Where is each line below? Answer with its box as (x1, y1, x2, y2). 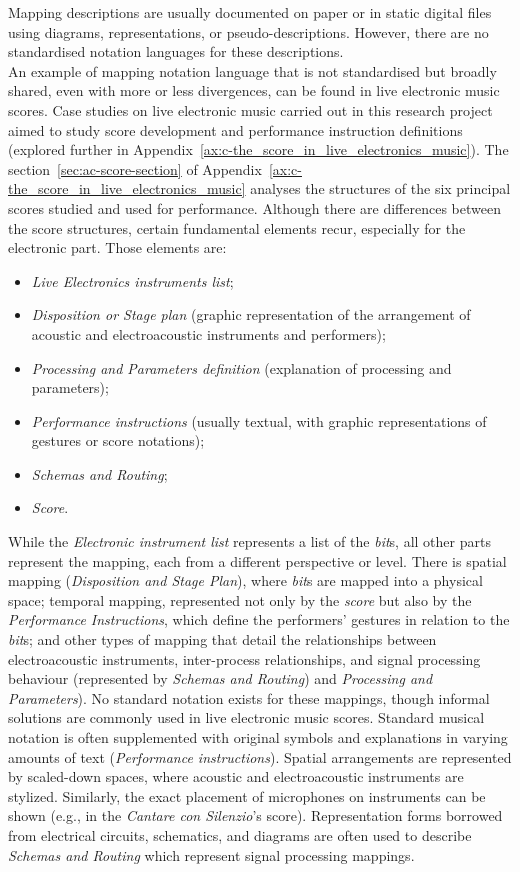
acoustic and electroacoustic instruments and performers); (31, 323, 386, 344)
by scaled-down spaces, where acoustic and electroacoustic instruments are (8, 766, 464, 787)
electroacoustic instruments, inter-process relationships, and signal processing (8, 648, 481, 669)
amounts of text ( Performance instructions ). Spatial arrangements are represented (8, 746, 512, 767)
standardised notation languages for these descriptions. (8, 41, 344, 62)
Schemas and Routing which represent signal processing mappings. (8, 844, 415, 865)
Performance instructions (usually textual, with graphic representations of (31, 410, 487, 431)
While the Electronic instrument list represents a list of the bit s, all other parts (8, 531, 491, 552)
